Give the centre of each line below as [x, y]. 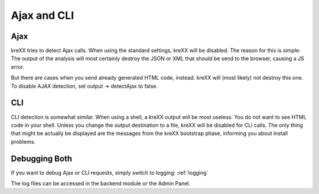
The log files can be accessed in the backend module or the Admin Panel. [101, 183]
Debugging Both [42, 158]
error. [18, 67]
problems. [23, 142]
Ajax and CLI [42, 15]
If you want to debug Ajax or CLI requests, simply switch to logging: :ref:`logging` [110, 172]
